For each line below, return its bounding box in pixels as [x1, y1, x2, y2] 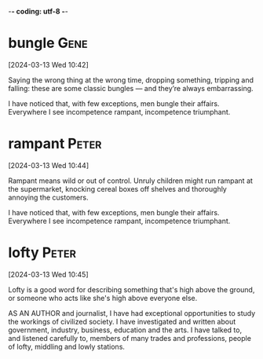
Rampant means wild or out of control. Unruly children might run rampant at [8, 176, 254, 185]
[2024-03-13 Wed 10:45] [8, 269, 89, 279]
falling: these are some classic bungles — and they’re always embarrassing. [8, 83, 254, 93]
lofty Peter [8, 244, 77, 262]
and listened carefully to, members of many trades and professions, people [8, 333, 251, 343]
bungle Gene [8, 35, 88, 52]
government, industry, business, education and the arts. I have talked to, [8, 325, 242, 335]
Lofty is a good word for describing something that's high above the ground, [8, 284, 255, 294]
